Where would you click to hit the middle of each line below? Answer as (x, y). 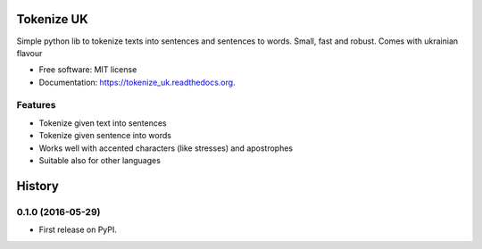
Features (36, 105)
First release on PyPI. (78, 230)
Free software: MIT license (88, 70)
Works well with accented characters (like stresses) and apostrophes (166, 148)
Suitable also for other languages (100, 160)
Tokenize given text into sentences (103, 123)
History (38, 186)
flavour (29, 53)
